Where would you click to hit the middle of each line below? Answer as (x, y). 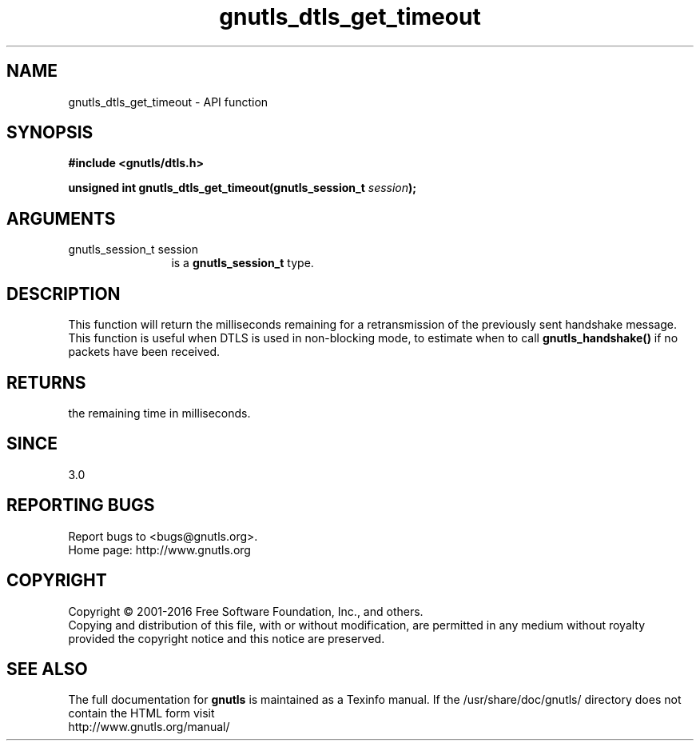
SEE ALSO (47, 669)
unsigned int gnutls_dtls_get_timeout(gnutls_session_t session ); (243, 188)
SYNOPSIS (50, 133)
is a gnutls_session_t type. (243, 263)
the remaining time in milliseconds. (159, 413)
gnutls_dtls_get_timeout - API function (168, 102)
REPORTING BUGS (81, 505)
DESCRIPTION (64, 294)
